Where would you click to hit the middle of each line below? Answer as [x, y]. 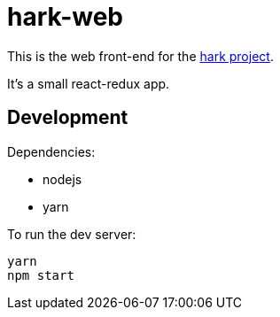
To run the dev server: [72, 234]
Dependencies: [51, 151]
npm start [41, 275]
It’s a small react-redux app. [89, 83]
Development [68, 118]
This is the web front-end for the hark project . [140, 56]
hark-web [66, 17]
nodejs [62, 179]
